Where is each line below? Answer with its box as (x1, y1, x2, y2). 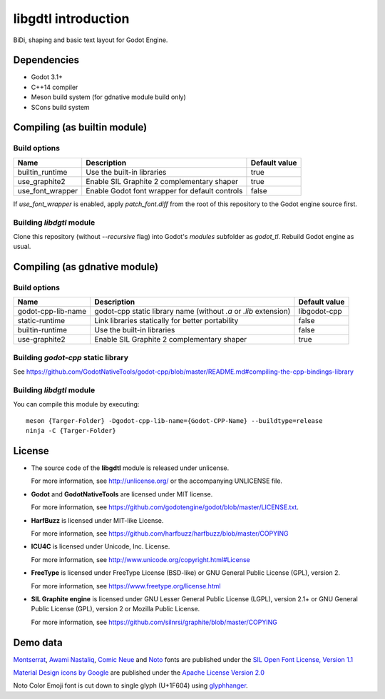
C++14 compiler (31, 83, 78, 91)
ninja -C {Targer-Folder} (26, 427, 117, 435)
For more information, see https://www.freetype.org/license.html (31, 581, 221, 590)
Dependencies (13, 54, 80, 66)
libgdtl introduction (13, 11, 130, 26)
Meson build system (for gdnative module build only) (31, 93, 187, 101)
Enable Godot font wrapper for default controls (86, 185, 243, 195)
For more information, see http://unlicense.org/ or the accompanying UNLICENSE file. (31, 476, 283, 485)
